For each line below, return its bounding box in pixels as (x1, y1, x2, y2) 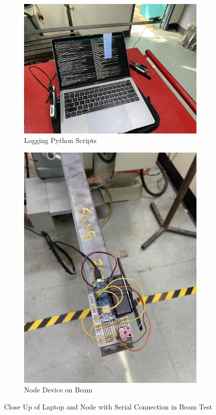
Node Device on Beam (24, 384, 93, 395)
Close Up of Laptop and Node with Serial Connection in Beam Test (4, 401, 212, 411)
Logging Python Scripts (24, 135, 97, 146)
